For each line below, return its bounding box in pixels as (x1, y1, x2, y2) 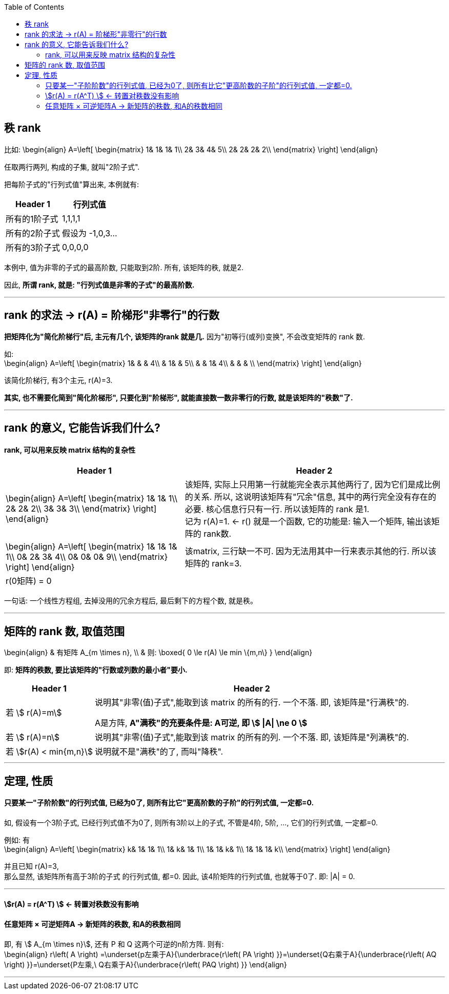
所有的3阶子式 (6, 242, 60, 253)
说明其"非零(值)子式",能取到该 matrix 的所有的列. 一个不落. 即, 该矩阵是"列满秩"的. (94, 732, 409, 743)
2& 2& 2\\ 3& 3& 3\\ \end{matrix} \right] (6, 503, 157, 514)
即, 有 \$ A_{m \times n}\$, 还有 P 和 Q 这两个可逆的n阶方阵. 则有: (4, 939, 224, 948)
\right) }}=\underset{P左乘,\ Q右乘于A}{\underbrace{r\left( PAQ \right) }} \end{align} (4, 960, 287, 969)
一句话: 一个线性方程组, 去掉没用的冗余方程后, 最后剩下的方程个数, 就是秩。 (4, 596, 257, 605)
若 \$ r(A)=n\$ (6, 732, 60, 743)
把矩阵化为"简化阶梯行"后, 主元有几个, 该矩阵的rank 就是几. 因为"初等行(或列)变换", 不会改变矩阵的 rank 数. (4, 332, 365, 341)
